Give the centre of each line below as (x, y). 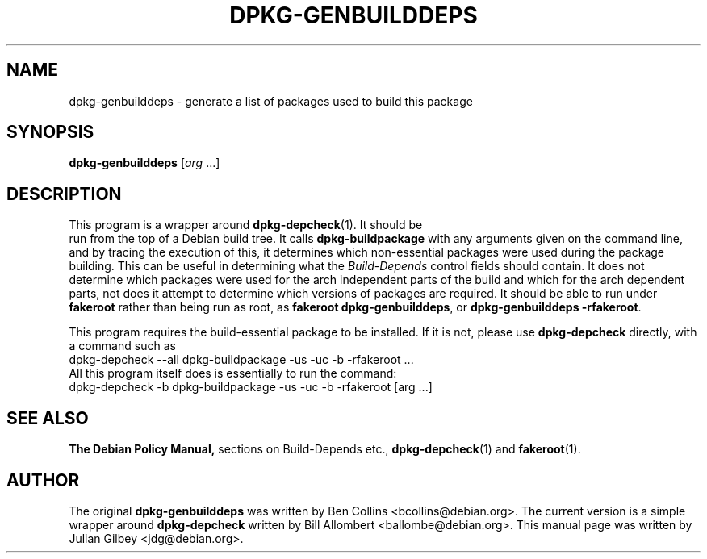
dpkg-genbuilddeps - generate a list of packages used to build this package (271, 101)
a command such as (122, 346)
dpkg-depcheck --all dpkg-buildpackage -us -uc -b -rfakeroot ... (241, 360)
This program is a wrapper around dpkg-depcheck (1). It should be (246, 225)
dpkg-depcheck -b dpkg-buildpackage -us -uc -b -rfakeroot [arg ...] (251, 387)
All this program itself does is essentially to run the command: (233, 373)
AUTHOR (43, 480)
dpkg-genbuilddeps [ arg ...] (144, 163)
